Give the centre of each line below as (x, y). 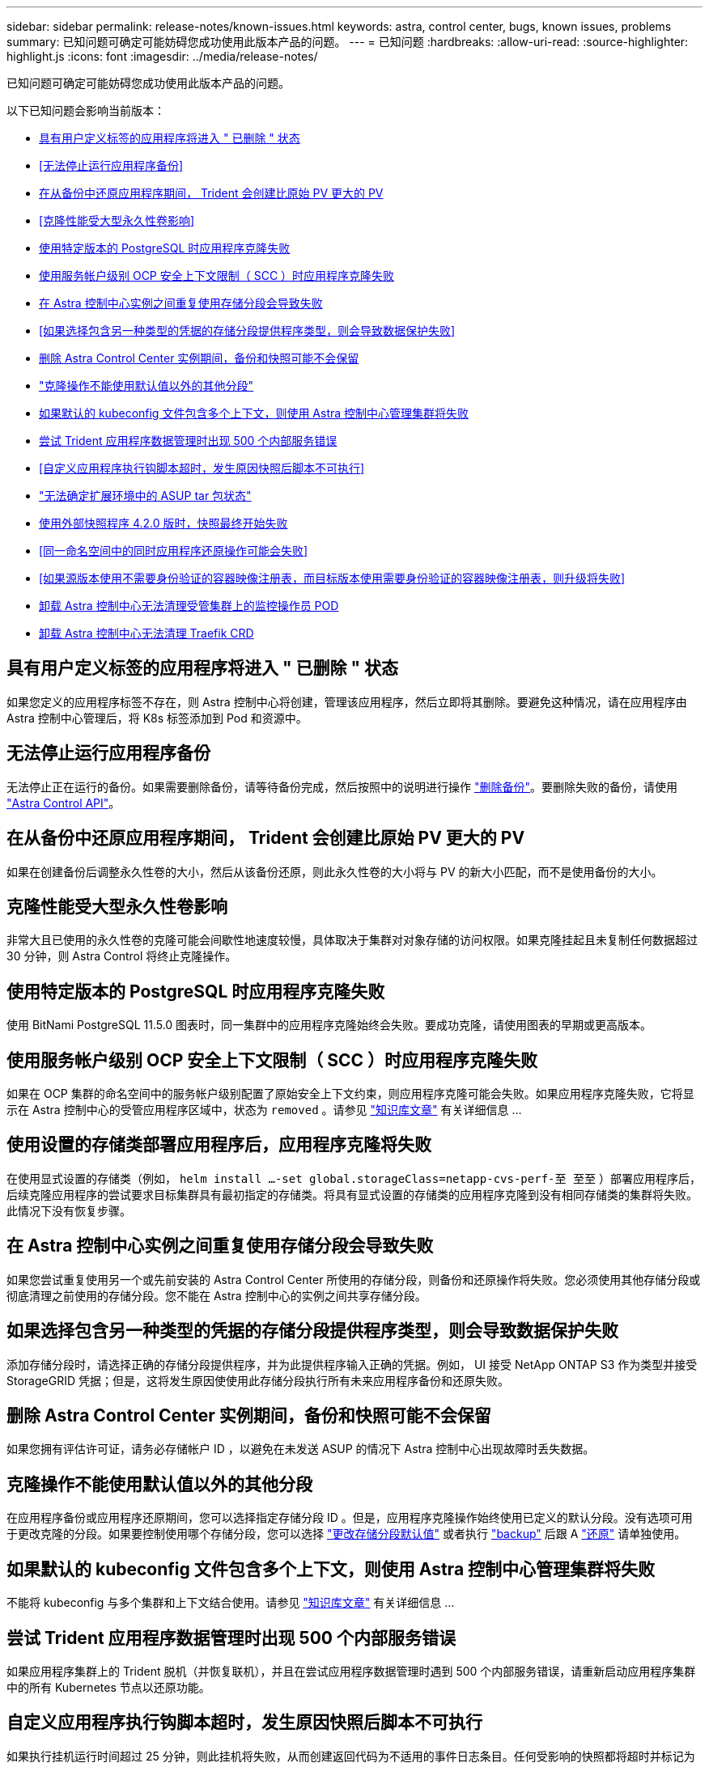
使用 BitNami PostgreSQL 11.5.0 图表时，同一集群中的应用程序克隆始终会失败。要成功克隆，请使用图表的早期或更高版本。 (329, 1025)
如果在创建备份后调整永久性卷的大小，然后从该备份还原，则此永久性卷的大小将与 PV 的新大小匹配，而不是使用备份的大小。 (335, 871)
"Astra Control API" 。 (64, 803)
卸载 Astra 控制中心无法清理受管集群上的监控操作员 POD (189, 606)
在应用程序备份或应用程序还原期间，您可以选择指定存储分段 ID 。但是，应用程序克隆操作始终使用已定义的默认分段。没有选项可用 (350, 1518)
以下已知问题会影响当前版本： (86, 110)
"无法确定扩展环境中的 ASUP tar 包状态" (145, 496)
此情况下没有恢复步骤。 (69, 1210)
